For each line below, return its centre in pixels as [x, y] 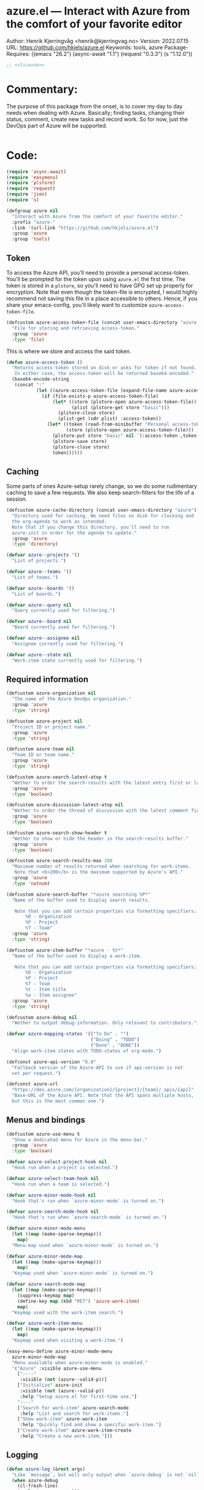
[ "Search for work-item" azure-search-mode [73, 1408]
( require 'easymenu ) [32, 177]
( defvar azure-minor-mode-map [45, 1256]
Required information [47, 679]
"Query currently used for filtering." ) [63, 611]
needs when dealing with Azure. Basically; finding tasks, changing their [96, 112]
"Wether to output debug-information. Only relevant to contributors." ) [106, 1023]
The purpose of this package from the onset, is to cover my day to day [94, 106]
